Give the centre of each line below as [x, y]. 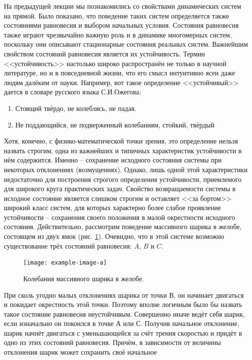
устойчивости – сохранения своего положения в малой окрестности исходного [120, 217]
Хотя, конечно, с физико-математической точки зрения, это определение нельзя [121, 141]
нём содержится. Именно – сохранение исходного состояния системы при [113, 160]
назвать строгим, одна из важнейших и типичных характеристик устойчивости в [123, 150]
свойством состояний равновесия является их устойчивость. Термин [104, 53]
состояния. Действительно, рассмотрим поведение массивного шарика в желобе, [123, 226]
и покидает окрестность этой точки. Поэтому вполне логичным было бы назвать [123, 304]
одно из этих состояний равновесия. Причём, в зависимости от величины [113, 342]
